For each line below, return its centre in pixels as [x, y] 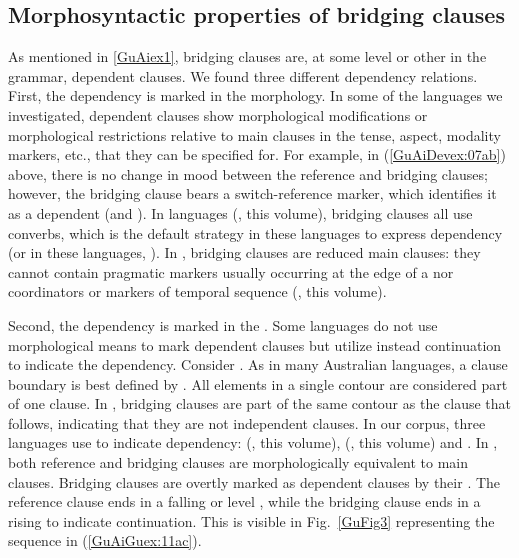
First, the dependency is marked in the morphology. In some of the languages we [255, 95]
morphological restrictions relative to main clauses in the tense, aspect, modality [254, 134]
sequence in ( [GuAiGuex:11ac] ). [105, 540]
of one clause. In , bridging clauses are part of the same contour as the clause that [260, 403]
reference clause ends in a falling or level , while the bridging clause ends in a [244, 501]
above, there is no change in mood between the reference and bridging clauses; [248, 173]
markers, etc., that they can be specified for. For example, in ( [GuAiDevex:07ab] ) [257, 154]
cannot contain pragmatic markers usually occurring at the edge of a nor [231, 271]
